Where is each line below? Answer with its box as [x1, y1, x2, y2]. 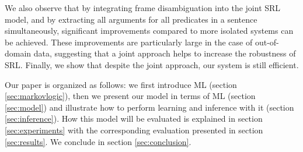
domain [5, 47, 32, 59]
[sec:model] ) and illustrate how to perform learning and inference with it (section [5, 101, 294, 113]
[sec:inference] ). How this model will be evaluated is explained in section [5, 112, 263, 125]
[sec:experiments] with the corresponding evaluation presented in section [5, 123, 263, 136]
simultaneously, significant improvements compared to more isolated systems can [5, 24, 294, 37]
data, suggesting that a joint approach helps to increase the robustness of [33, 47, 296, 59]
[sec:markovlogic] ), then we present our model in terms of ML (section [5, 90, 256, 102]
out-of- [255, 36, 279, 48]
